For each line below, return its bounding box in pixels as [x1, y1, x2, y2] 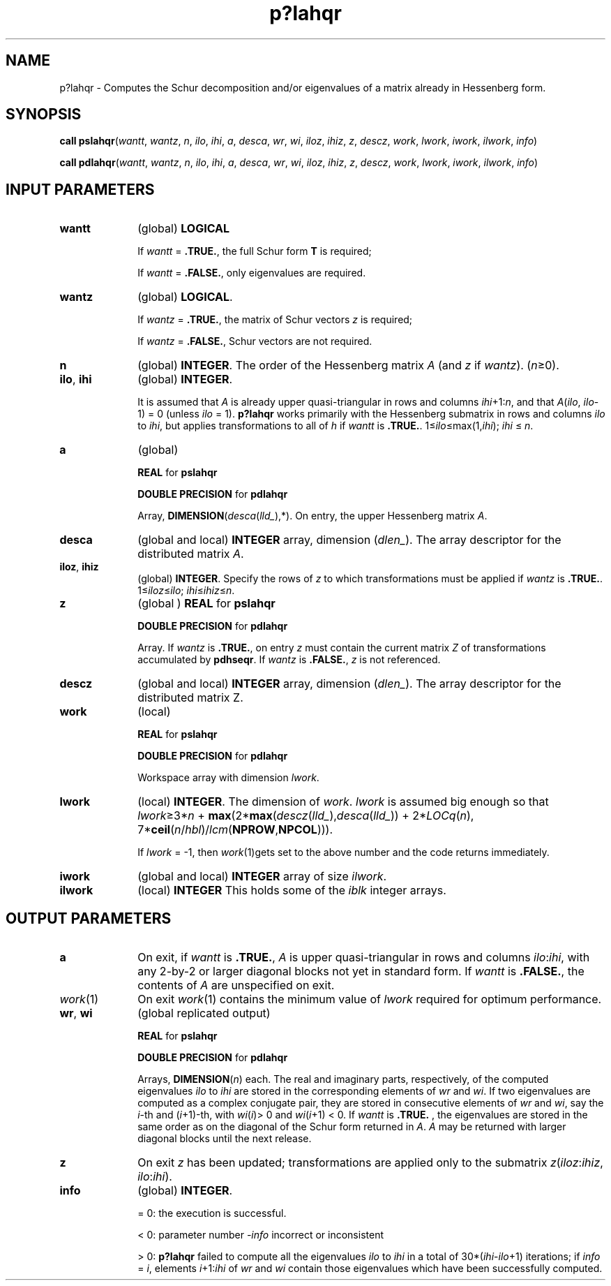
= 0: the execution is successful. [137, 1207, 287, 1220]
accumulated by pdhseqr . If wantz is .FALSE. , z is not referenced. [137, 653, 441, 666]
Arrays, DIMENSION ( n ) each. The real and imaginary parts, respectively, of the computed [137, 1073, 549, 1086]
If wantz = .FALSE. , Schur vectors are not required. [137, 335, 372, 348]
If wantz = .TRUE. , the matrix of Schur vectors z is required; [137, 313, 413, 326]
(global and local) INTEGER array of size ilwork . [137, 869, 387, 884]
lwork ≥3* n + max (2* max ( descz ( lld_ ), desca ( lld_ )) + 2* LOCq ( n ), [137, 808, 474, 823]
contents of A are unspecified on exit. [137, 978, 335, 993]
